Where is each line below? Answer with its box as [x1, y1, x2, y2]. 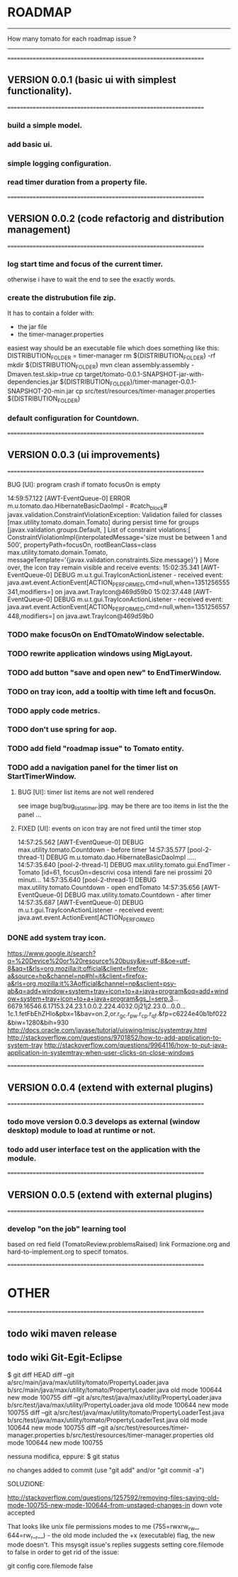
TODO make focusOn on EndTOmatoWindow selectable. [7, 629, 205, 639]
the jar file [17, 323, 47, 331]
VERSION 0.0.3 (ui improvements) [7, 449, 161, 461]
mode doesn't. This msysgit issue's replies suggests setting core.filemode [7, 1540, 225, 1549]
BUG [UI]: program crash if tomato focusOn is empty [7, 480, 161, 489]
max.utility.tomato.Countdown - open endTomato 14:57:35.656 [17, 884, 200, 892]
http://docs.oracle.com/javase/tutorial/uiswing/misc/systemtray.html [7, 1026, 208, 1035]
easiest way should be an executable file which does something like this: [7, 344, 220, 352]
